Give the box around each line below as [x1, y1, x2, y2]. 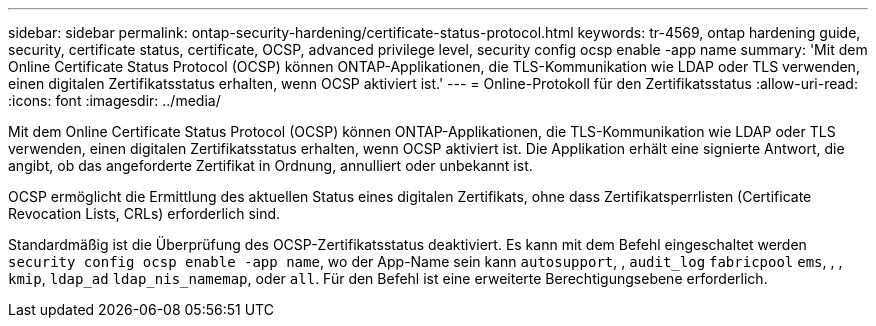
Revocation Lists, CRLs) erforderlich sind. [8, 205, 281, 222]
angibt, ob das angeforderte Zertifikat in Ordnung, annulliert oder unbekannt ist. [8, 157, 533, 174]
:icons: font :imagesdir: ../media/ [8, 92, 221, 109]
